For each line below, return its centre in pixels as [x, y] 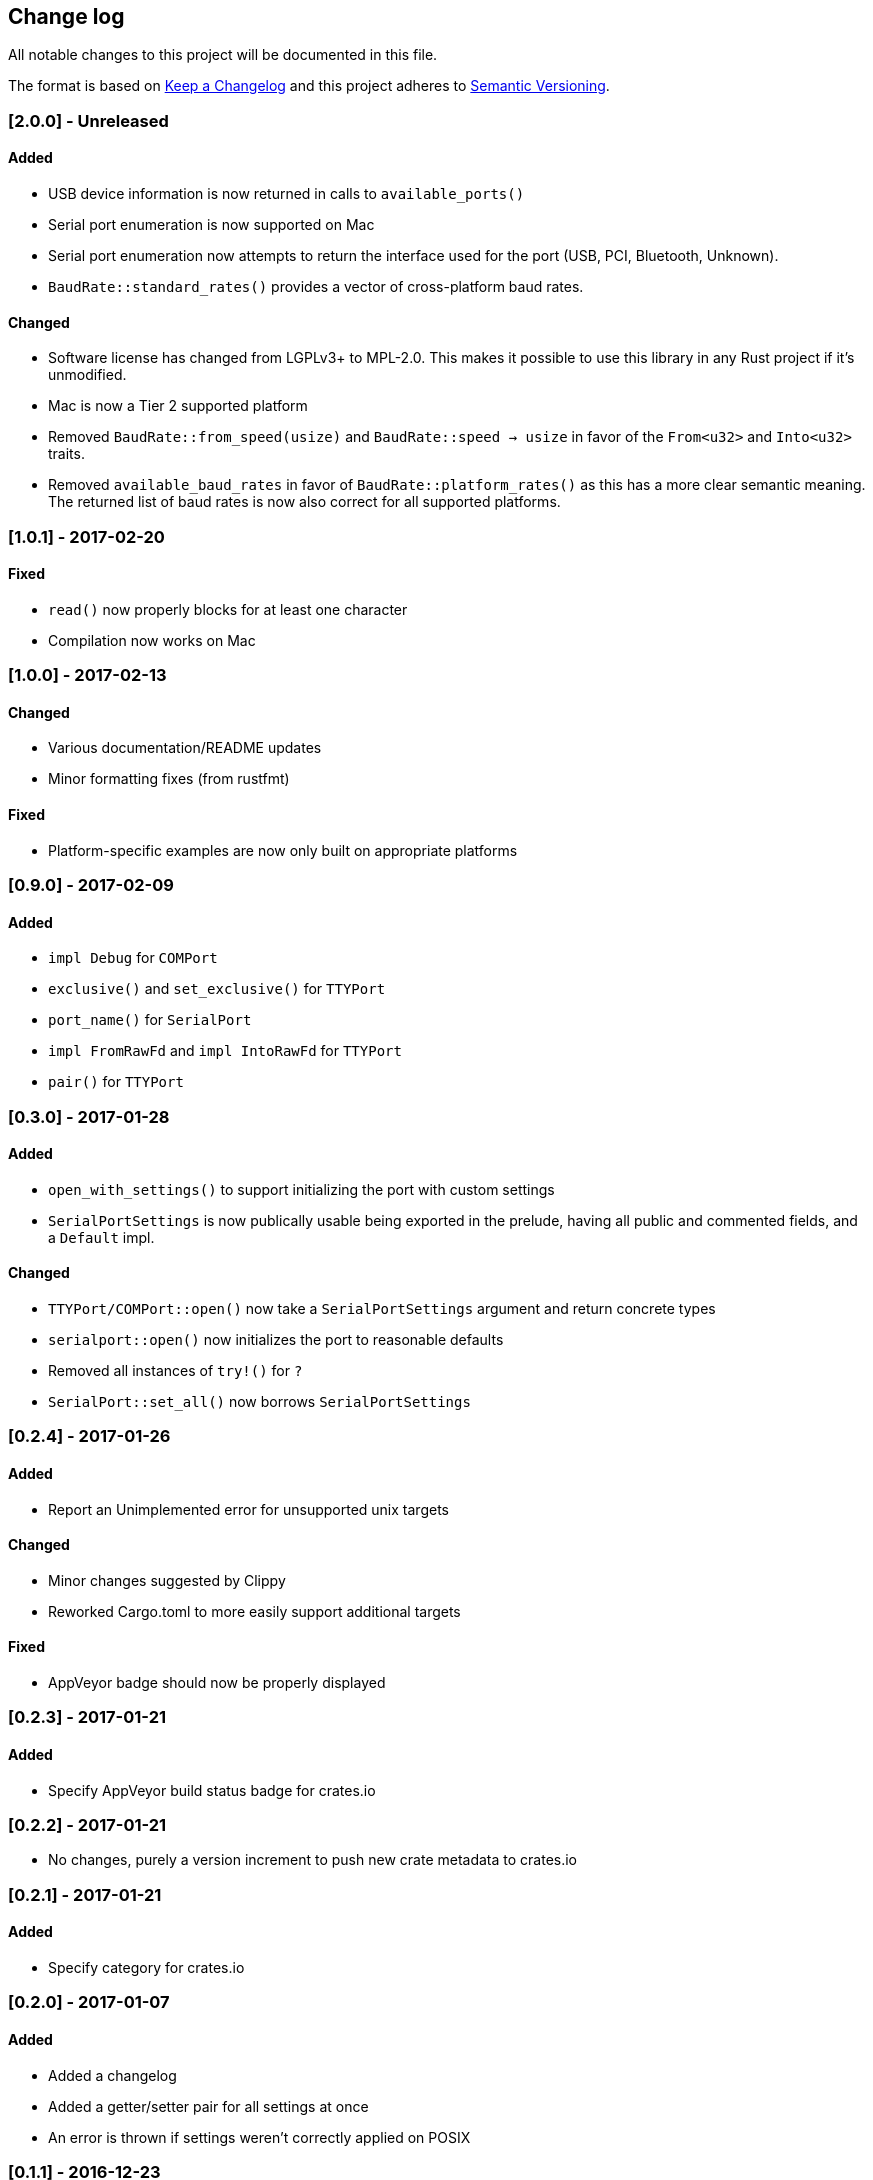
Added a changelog [112, 2075]
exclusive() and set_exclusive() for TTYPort [217, 989]
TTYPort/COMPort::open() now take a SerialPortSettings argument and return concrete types [382, 1309]
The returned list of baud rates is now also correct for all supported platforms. [304, 502]
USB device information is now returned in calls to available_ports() [286, 194]
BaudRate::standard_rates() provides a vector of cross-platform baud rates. [316, 287]
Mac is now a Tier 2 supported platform [178, 406]
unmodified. [87, 375]
